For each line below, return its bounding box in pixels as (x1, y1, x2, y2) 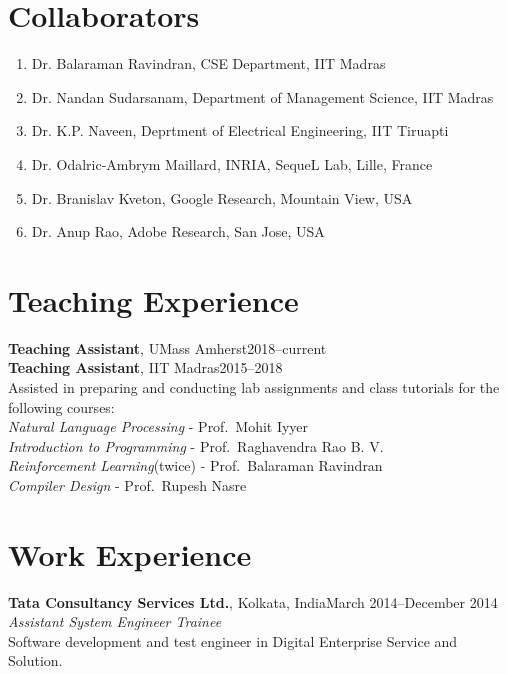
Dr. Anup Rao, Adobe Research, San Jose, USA (31, 221, 325, 242)
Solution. (8, 650, 63, 671)
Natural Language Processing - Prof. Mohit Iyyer (8, 416, 309, 437)
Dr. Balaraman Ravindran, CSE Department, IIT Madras (31, 53, 386, 74)
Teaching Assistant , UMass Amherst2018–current (8, 337, 327, 358)
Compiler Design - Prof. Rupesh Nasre (8, 474, 247, 495)
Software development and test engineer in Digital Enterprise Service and (8, 630, 458, 651)
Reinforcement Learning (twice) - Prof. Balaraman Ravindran (8, 455, 383, 476)
